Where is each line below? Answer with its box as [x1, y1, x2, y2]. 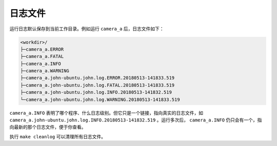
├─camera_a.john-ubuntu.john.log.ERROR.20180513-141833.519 [20, 75, 175, 81]
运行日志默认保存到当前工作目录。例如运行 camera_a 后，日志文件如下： [9, 26, 164, 32]
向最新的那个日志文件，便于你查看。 [9, 124, 86, 130]
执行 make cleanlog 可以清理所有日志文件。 [9, 133, 106, 139]
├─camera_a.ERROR [20, 46, 64, 52]
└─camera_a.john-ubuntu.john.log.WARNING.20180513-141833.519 [20, 96, 180, 102]
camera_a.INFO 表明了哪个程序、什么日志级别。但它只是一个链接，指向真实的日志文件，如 [9, 110, 204, 116]
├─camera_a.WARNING [20, 68, 69, 74]
